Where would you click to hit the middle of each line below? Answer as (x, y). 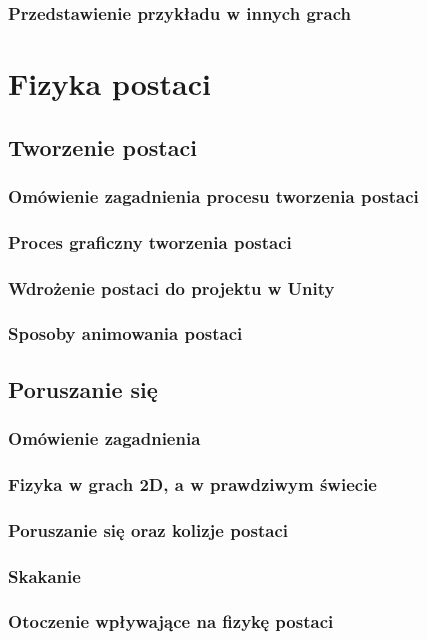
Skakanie (44, 575)
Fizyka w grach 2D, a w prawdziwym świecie (192, 483)
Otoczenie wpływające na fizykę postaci (171, 621)
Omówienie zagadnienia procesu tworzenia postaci (213, 195)
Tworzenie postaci (102, 146)
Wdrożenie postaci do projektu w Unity (171, 287)
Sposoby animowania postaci (125, 333)
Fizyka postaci (109, 83)
